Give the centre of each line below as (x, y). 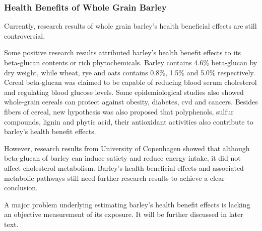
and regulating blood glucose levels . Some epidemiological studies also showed (124, 92)
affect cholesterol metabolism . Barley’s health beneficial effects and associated (124, 167)
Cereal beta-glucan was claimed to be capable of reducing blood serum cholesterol (130, 82)
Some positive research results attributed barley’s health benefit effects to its (123, 52)
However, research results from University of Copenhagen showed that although (127, 148)
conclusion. (21, 188)
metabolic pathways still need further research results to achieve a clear (114, 178)
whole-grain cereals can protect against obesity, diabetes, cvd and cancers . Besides (131, 102)
